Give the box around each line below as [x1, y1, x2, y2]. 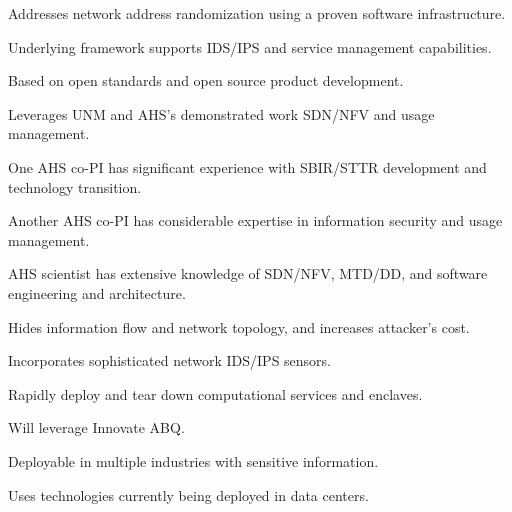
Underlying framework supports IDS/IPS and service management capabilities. [8, 36, 492, 57]
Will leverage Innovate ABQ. [8, 417, 185, 438]
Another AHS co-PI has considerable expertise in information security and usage [8, 210, 503, 231]
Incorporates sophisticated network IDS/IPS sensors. [8, 350, 332, 371]
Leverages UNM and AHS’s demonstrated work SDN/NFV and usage [8, 103, 435, 124]
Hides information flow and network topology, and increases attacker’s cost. [8, 316, 470, 337]
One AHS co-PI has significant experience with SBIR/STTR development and [8, 156, 487, 177]
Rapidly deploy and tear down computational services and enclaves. [8, 383, 423, 404]
